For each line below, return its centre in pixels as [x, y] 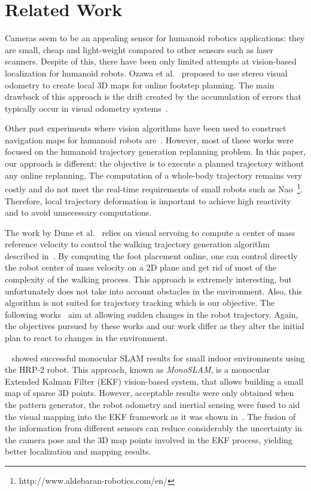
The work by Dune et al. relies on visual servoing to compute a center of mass [150, 232]
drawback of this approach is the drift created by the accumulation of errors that [153, 96]
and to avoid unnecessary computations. [78, 212]
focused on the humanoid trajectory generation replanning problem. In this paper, [155, 151]
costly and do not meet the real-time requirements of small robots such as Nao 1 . [154, 188]
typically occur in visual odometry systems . [86, 108]
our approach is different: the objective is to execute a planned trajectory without [155, 163]
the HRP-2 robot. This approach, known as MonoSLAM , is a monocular [137, 369]
